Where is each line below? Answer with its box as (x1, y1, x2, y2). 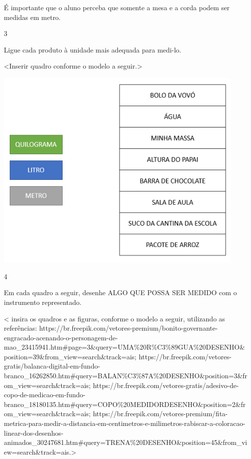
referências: (4, 323, 37, 333)
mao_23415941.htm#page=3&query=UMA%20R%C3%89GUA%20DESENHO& (4, 342, 245, 352)
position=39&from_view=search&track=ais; (4, 351, 136, 361)
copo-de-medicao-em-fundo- (4, 389, 85, 400)
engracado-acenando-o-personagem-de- (4, 332, 118, 342)
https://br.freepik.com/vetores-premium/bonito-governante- (39, 323, 218, 333)
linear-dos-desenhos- (4, 427, 64, 438)
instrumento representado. (4, 297, 82, 307)
